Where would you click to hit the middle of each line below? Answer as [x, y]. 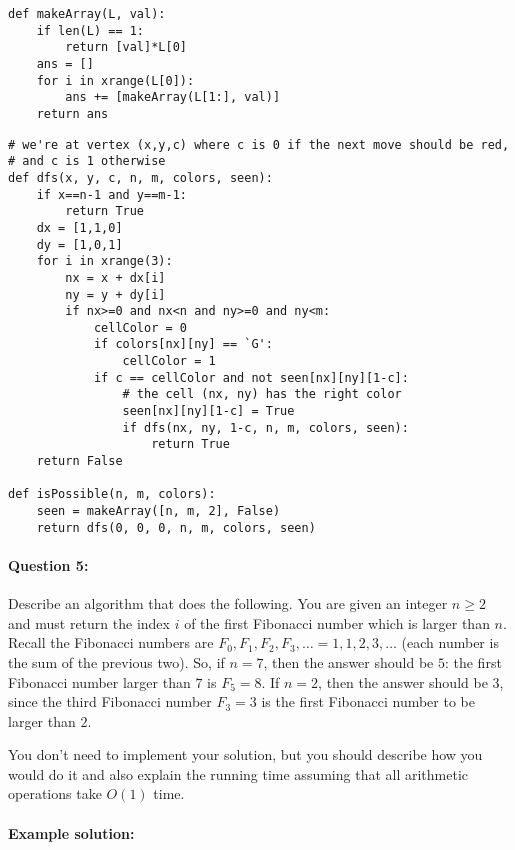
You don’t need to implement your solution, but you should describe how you [245, 754]
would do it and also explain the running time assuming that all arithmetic [238, 773]
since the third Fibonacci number [110, 701]
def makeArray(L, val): [87, 14]
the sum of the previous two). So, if [116, 661]
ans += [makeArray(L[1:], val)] [173, 97]
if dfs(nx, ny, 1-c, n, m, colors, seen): [265, 427]
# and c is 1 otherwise [87, 161]
